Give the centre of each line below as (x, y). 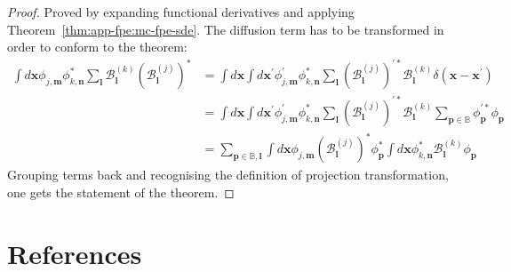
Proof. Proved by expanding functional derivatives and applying (181, 12)
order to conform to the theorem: (97, 47)
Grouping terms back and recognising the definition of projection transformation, (228, 175)
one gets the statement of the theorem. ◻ (121, 192)
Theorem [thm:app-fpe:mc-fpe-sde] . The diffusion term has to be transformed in (226, 29)
